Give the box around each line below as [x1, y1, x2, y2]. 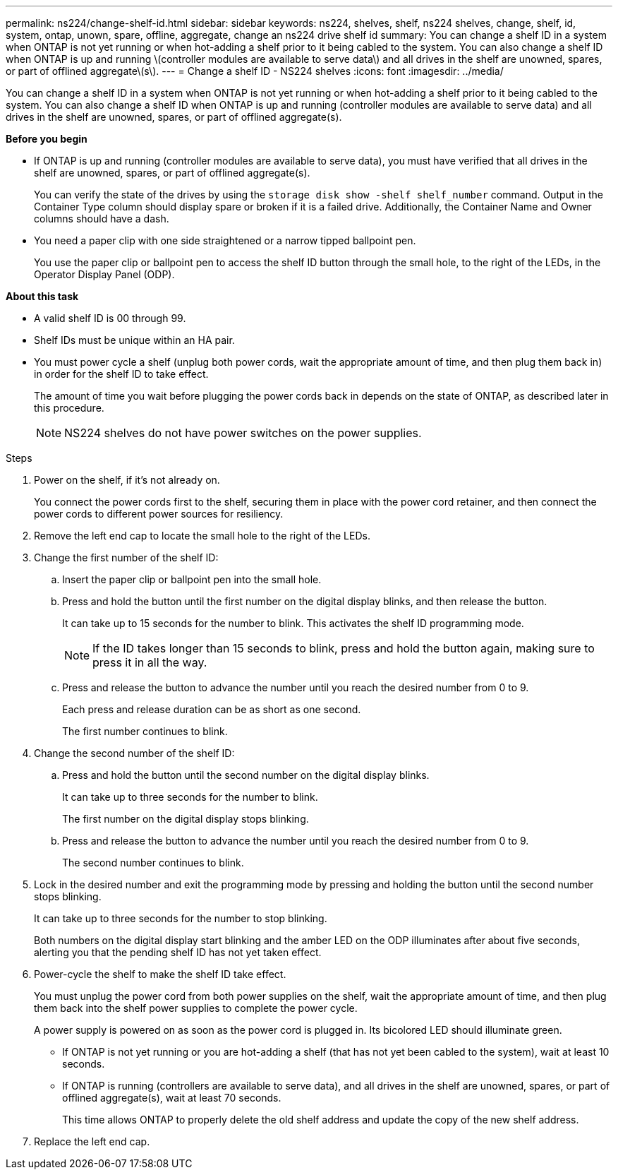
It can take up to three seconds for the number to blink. [62, 791, 318, 803]
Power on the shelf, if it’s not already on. [34, 474, 220, 486]
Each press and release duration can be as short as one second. [62, 703, 361, 715]
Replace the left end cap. [34, 1135, 150, 1147]
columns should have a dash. [34, 213, 169, 225]
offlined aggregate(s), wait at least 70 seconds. [62, 1092, 281, 1104]
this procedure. [34, 402, 104, 414]
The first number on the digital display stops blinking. [62, 813, 309, 825]
